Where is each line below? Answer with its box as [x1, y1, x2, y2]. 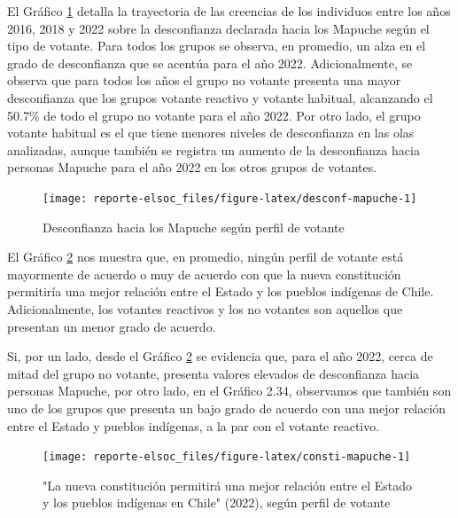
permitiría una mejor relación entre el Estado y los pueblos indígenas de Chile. [7, 282, 434, 301]
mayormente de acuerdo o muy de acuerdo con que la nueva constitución [7, 264, 401, 283]
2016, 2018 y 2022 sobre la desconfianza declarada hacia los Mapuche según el [7, 19, 430, 37]
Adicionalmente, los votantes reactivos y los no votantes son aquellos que [7, 299, 403, 318]
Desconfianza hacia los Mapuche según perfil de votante [43, 217, 345, 236]
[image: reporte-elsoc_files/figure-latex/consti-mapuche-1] [43, 451, 411, 464]
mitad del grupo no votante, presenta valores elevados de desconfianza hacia [7, 364, 420, 382]
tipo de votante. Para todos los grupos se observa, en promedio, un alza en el [7, 36, 426, 55]
